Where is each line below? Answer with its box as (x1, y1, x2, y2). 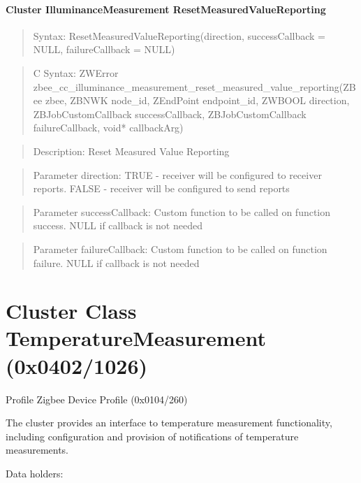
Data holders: (6, 466, 64, 480)
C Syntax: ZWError (33, 65, 119, 80)
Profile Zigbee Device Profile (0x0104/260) (6, 391, 188, 406)
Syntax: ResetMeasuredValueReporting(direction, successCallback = (33, 28, 325, 43)
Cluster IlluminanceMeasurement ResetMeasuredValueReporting (6, 1, 326, 16)
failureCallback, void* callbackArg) (33, 120, 184, 135)
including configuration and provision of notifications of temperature (6, 428, 299, 443)
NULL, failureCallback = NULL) (33, 42, 175, 57)
